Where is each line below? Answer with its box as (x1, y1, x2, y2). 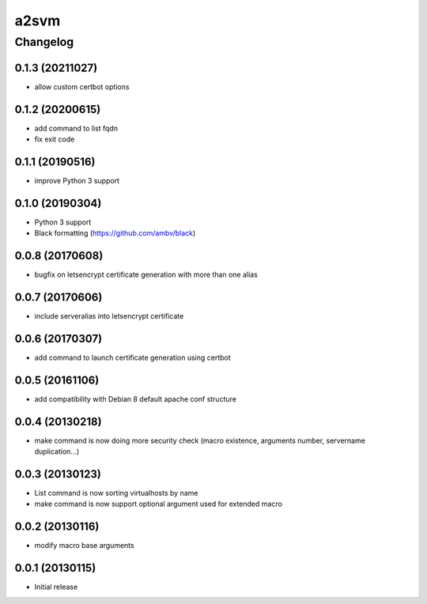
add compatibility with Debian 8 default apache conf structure (34, 394, 237, 403)
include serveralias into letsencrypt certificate (34, 311, 184, 321)
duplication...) (34, 447, 80, 456)
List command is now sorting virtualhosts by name (34, 489, 198, 498)
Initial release (34, 582, 78, 592)
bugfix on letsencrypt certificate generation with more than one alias (34, 270, 259, 280)
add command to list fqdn (34, 123, 119, 133)
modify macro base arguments (34, 541, 134, 550)
